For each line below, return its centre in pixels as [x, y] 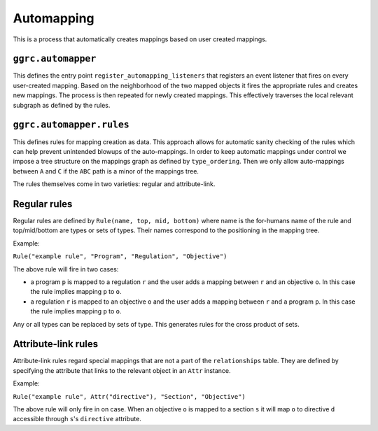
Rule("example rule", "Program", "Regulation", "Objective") [120, 256]
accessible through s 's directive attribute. [77, 419]
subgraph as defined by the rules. [62, 105]
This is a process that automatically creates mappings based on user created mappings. [140, 39]
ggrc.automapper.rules [71, 125]
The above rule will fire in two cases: [66, 269]
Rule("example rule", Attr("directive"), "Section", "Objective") [129, 396]
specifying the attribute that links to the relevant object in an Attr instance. [122, 370]
